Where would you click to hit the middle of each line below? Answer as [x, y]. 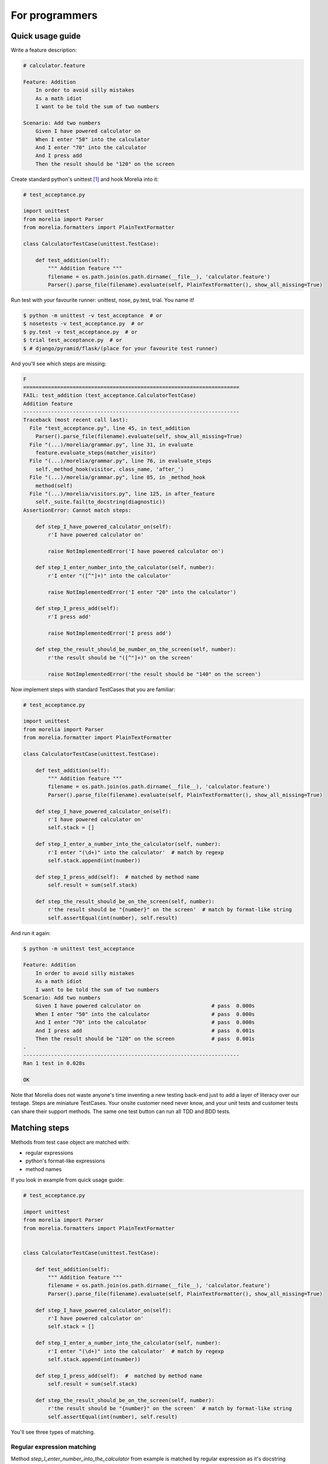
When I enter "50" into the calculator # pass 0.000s [145, 1014]
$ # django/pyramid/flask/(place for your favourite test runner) [120, 348]
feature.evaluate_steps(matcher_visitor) [96, 453]
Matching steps [40, 1128]
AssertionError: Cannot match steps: [77, 510]
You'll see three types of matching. [53, 1432]
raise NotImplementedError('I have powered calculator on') [136, 551]
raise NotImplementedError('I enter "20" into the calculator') [142, 592]
